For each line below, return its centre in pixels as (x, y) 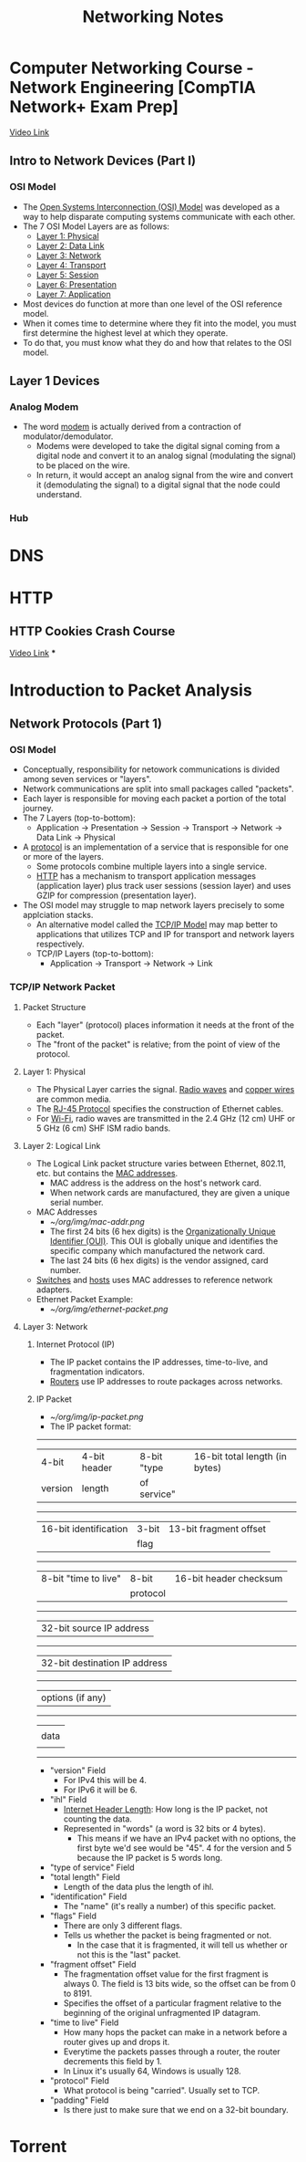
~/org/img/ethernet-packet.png (109, 1309)
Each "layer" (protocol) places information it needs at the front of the (165, 1025)
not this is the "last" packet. (129, 1954)
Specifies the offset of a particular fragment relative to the (173, 2003)
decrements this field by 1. (112, 2061)
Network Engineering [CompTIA (133, 88)
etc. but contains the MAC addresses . (107, 1173)
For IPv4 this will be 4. (105, 1780)
